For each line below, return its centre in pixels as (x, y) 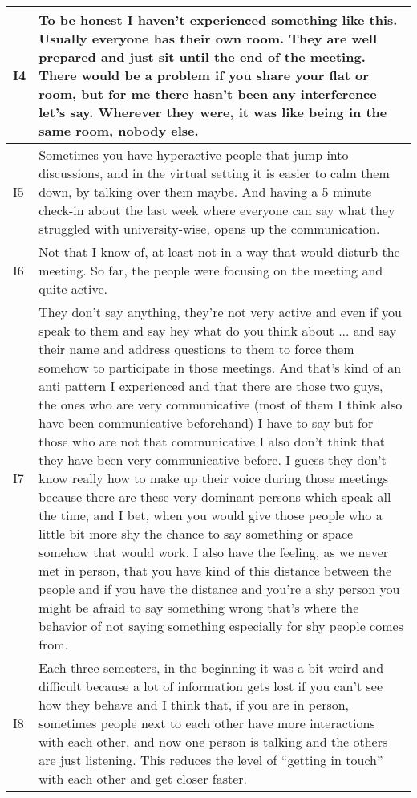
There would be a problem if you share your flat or (204, 75)
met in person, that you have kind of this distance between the (215, 570)
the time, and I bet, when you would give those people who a (211, 515)
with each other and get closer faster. (143, 778)
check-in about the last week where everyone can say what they (217, 210)
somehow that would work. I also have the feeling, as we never (214, 552)
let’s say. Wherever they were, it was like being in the (213, 112)
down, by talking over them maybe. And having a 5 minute (205, 191)
